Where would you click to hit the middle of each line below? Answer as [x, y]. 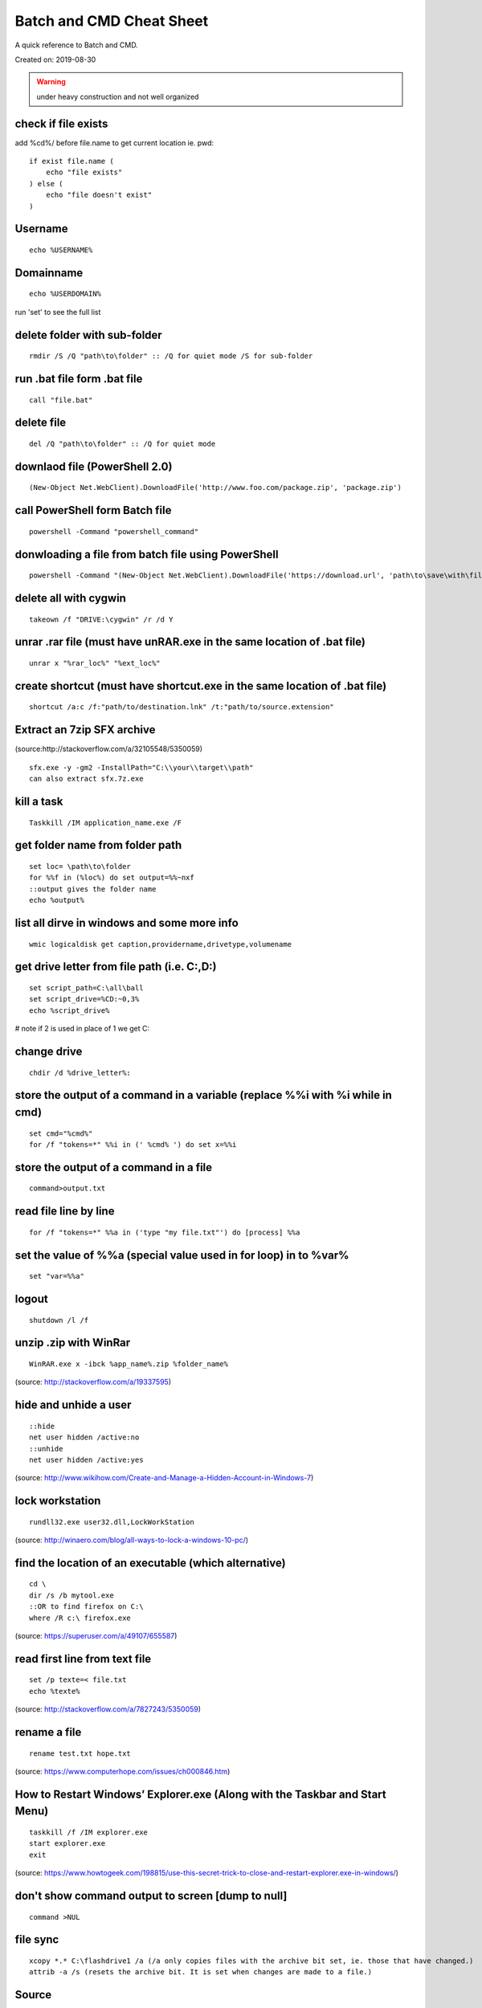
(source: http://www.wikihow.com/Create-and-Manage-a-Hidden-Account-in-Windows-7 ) [164, 1478]
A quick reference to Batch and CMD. [76, 45]
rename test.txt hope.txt [80, 1753]
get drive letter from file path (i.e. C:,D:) [116, 967]
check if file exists [61, 123]
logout [31, 1298]
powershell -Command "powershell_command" [114, 531]
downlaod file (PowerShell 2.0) [94, 466]
